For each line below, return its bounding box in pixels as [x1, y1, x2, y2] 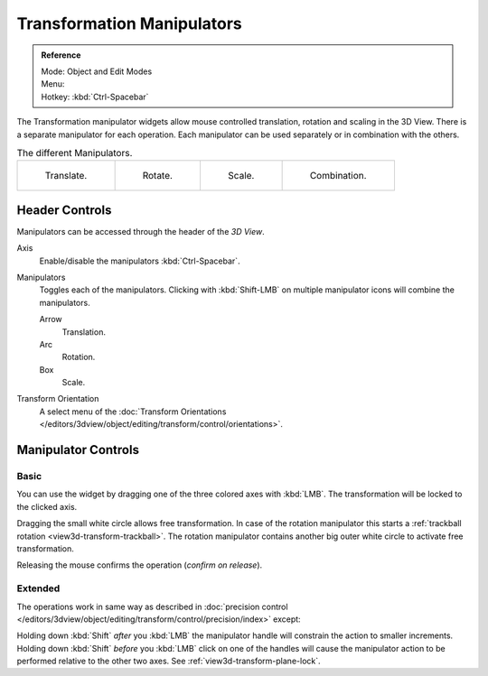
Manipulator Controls [16, 442, 140, 458]
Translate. [44, 170, 88, 182]
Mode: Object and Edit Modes [41, 66, 153, 77]
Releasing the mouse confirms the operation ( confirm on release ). [16, 560, 263, 570]
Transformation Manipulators [16, 14, 243, 33]
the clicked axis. [16, 501, 78, 512]
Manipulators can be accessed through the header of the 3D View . [16, 226, 266, 236]
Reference [41, 50, 81, 60]
